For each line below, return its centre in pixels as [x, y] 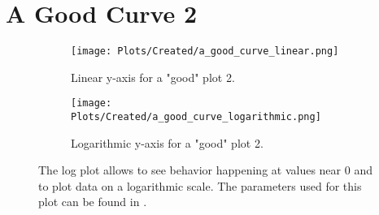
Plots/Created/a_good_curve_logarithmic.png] [196, 117]
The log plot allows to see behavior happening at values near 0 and [205, 170]
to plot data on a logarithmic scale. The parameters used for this [200, 185]
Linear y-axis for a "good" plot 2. [153, 77]
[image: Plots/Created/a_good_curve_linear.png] [205, 52]
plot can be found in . [93, 202]
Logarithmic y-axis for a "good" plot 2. [167, 142]
